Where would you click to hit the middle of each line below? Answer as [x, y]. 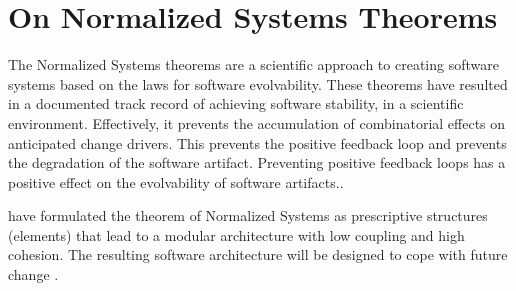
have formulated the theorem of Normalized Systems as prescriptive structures [248, 215]
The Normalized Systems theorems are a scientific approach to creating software [253, 64]
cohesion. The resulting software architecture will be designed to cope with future [258, 254]
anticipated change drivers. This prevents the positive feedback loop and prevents [257, 142]
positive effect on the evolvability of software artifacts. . [176, 181]
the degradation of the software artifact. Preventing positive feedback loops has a [257, 162]
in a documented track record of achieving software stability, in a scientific [236, 103]
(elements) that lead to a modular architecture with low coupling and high [236, 234]
